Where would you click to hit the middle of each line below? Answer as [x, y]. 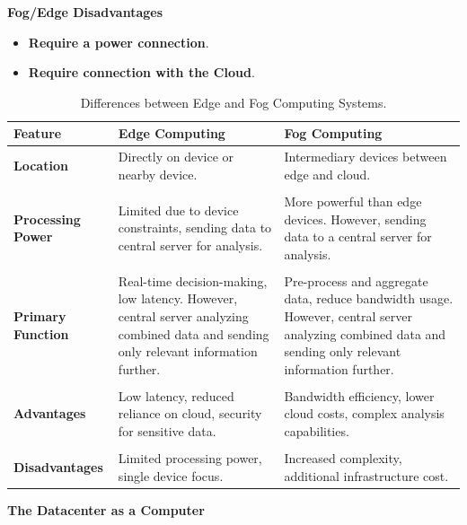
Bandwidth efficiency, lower [359, 395]
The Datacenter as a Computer [106, 509]
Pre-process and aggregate [356, 280]
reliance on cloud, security [190, 413]
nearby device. [158, 174]
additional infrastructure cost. [366, 475]
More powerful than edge [353, 201]
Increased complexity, [343, 458]
